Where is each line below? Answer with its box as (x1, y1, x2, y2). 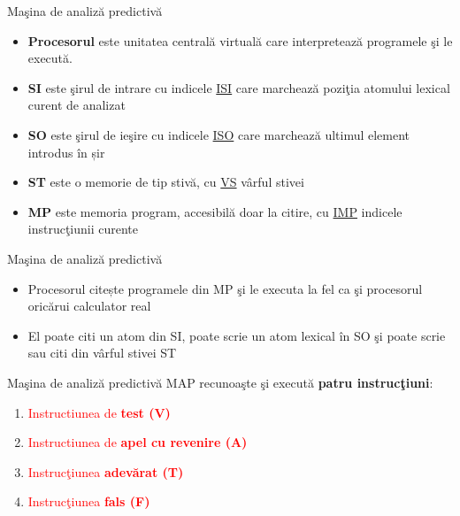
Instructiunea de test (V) (27, 403, 171, 421)
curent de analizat (27, 96, 126, 114)
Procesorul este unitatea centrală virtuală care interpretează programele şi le (27, 31, 453, 50)
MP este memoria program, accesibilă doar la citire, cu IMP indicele (27, 202, 402, 220)
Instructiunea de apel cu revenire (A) (27, 433, 248, 451)
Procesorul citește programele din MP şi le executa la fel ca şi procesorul (27, 279, 423, 297)
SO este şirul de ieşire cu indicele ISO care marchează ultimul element (27, 125, 410, 143)
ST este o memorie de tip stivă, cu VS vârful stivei (27, 173, 304, 191)
